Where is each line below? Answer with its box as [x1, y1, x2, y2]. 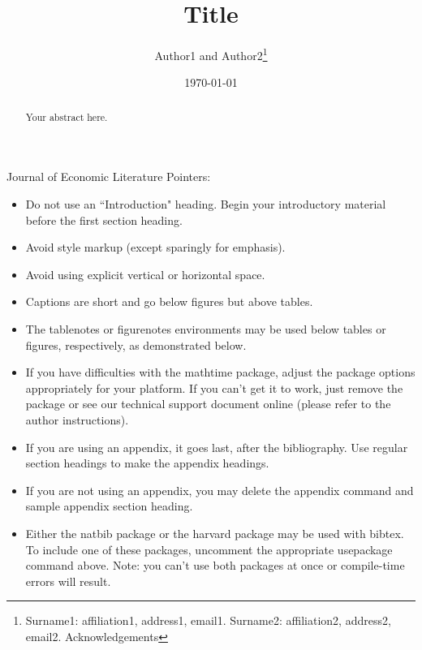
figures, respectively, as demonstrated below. [25, 336, 247, 353]
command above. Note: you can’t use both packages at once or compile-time [25, 557, 405, 574]
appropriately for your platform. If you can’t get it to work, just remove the [25, 379, 403, 396]
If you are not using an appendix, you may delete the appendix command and [25, 481, 414, 498]
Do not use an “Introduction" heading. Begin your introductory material [25, 196, 386, 213]
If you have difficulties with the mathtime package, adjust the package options [25, 364, 416, 381]
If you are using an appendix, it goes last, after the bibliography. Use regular [25, 438, 408, 455]
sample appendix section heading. [25, 497, 193, 514]
